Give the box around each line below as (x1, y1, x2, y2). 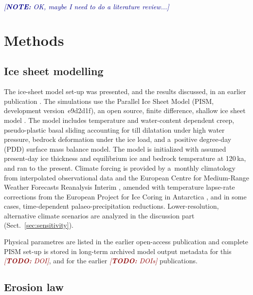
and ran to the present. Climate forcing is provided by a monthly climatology (4, 162, 235, 173)
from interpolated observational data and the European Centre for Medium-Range (4, 172, 249, 182)
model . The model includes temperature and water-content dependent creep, (4, 115, 235, 125)
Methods (4, 30, 64, 50)
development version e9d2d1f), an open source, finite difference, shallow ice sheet (4, 105, 246, 116)
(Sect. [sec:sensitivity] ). (4, 220, 73, 230)
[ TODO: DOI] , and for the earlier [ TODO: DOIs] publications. (4, 256, 198, 266)
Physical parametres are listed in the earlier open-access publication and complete (4, 236, 249, 247)
